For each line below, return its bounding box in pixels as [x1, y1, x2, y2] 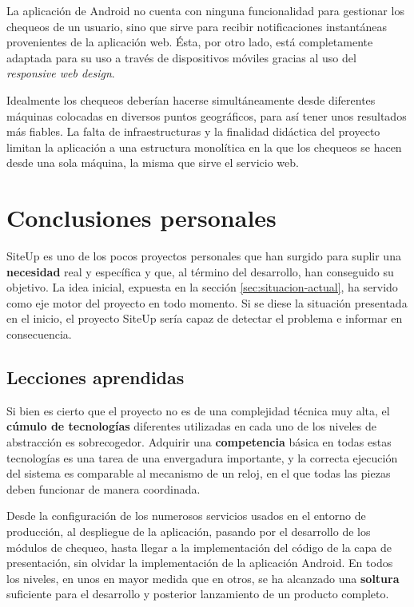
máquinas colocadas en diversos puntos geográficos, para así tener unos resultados [6, 107, 407, 124]
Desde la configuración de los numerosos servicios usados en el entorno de [6, 507, 366, 524]
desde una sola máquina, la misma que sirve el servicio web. [6, 154, 299, 171]
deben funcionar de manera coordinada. [6, 480, 201, 497]
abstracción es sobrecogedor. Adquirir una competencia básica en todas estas [6, 434, 392, 450]
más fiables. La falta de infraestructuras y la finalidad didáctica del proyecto [6, 123, 380, 140]
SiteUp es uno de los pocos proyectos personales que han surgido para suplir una [6, 248, 401, 264]
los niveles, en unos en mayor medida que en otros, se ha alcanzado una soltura [6, 569, 400, 586]
